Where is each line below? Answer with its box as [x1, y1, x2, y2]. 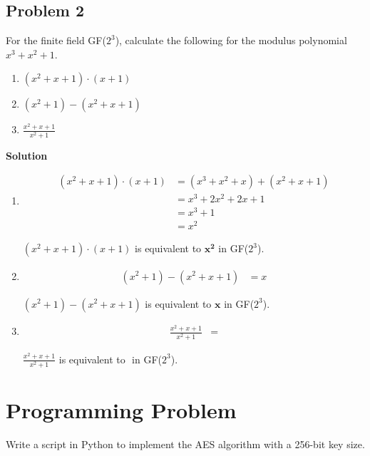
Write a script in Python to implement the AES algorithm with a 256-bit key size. [6, 436, 365, 451]
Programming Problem [6, 395, 237, 424]
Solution [6, 147, 48, 162]
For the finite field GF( [6, 33, 106, 48]
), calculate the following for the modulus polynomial [115, 33, 347, 48]
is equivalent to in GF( [58, 351, 163, 366]
